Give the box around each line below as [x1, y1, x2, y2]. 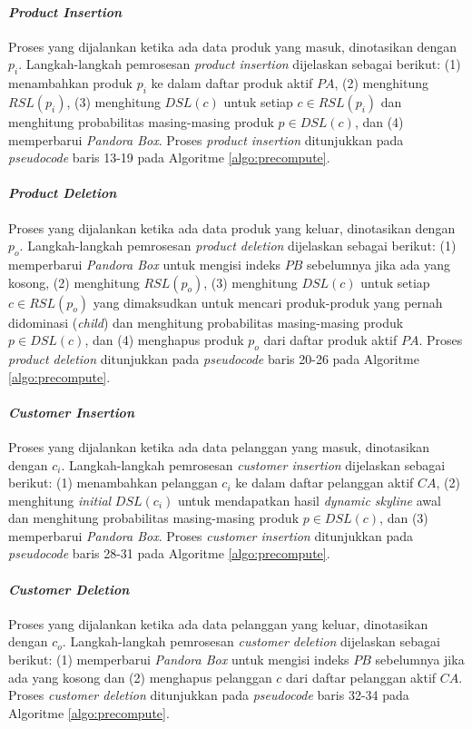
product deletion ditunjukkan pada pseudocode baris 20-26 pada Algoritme [8, 349, 419, 368]
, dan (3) [379, 508, 428, 527]
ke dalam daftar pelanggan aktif [235, 473, 414, 492]
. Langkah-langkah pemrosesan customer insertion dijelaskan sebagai [61, 455, 446, 474]
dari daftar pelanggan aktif [286, 667, 437, 686]
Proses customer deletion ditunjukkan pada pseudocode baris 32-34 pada [8, 685, 409, 704]
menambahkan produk [8, 74, 133, 93]
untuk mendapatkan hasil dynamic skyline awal [177, 490, 441, 509]
